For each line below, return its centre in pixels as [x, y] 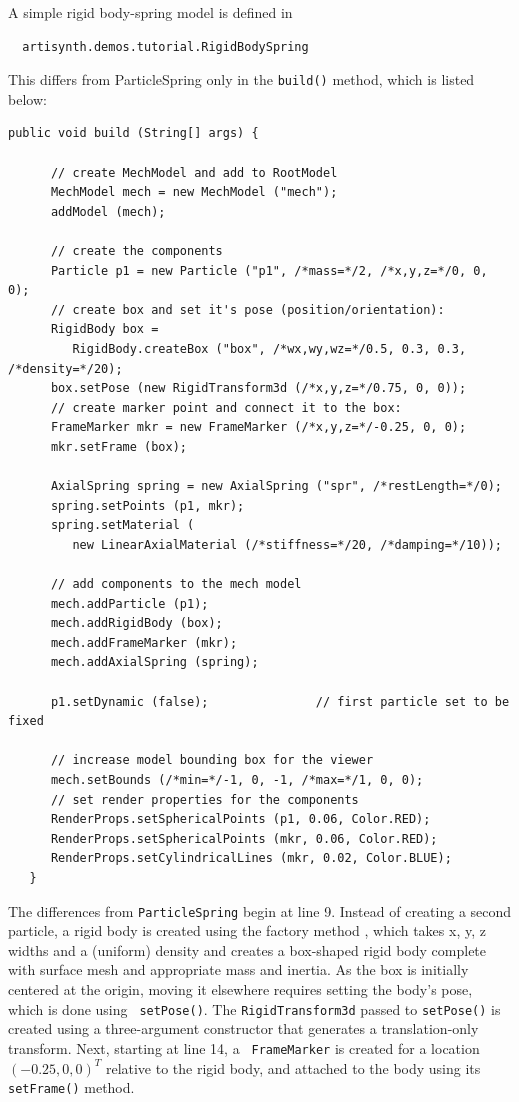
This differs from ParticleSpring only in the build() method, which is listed [241, 79]
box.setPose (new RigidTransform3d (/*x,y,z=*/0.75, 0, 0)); [258, 388]
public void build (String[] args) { [133, 133]
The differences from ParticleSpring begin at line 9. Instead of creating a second [260, 910]
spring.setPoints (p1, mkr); [147, 505]
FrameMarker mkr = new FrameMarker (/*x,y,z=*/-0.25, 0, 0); [258, 427]
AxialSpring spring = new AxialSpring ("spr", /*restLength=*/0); [276, 486]
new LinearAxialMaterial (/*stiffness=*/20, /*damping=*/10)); [287, 544]
